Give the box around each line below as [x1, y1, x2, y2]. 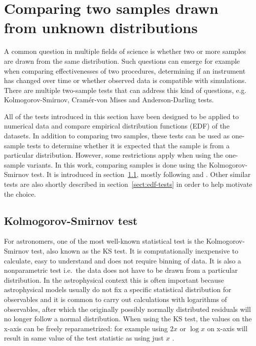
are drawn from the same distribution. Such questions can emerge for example [4, 55, 240, 66]
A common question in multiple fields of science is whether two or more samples [4, 46, 246, 56]
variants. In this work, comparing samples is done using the [27, 159, 207, 170]
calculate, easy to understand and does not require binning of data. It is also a [4, 255, 241, 265]
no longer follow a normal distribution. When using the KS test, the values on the [4, 313, 252, 324]
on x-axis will [207, 323, 248, 333]
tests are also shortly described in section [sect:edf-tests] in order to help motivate [4, 179, 253, 189]
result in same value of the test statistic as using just [4, 333, 164, 343]
